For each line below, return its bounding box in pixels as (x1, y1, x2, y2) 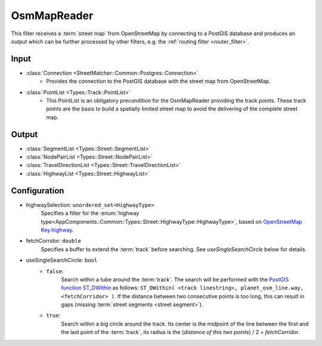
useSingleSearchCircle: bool (26, 257, 98, 264)
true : (46, 312, 61, 319)
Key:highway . (41, 226, 74, 233)
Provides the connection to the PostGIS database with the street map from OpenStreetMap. (46, 78, 271, 85)
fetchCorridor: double (26, 237, 82, 245)
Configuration (11, 186, 64, 196)
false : (46, 267, 64, 274)
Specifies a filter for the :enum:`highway (41, 209, 140, 217)
